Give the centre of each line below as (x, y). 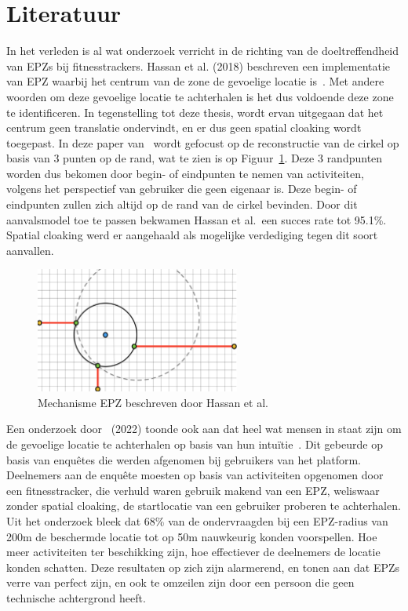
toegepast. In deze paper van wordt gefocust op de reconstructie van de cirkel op (203, 142)
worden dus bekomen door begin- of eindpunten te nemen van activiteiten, (185, 173)
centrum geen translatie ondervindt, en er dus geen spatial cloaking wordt (184, 127)
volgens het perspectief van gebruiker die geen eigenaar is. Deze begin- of (182, 189)
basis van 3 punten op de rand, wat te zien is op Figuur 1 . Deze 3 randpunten (195, 158)
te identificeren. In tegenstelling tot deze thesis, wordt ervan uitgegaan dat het (195, 112)
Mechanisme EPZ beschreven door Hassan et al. (153, 402)
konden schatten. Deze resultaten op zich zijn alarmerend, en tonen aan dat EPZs (203, 567)
